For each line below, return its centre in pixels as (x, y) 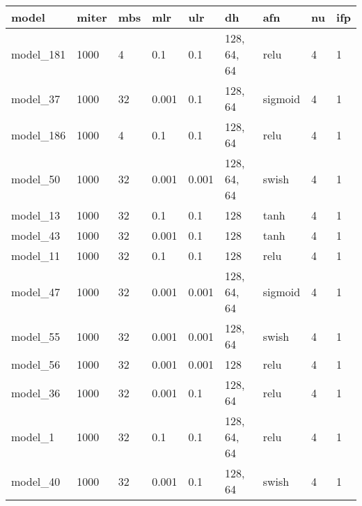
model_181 (39, 54)
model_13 (36, 215)
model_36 (36, 392)
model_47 (36, 292)
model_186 (39, 135)
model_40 (36, 481)
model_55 (36, 336)
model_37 (36, 98)
